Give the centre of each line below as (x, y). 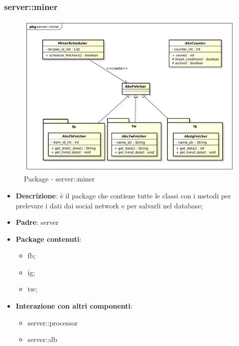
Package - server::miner (60, 179)
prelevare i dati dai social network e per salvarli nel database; (109, 205)
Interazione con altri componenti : (74, 306)
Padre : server (37, 222)
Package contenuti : (49, 239)
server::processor (53, 322)
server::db (42, 339)
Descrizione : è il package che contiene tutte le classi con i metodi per (123, 195)
